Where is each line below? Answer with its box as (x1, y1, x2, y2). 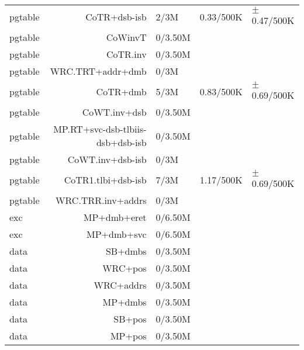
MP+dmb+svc (87, 227, 147, 241)
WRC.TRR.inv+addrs (56, 193, 147, 207)
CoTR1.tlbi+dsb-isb (64, 173, 147, 186)
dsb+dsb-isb (96, 136, 147, 149)
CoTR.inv (106, 47, 147, 61)
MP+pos (110, 329, 147, 342)
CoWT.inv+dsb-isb (67, 153, 147, 166)
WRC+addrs (94, 278, 147, 292)
